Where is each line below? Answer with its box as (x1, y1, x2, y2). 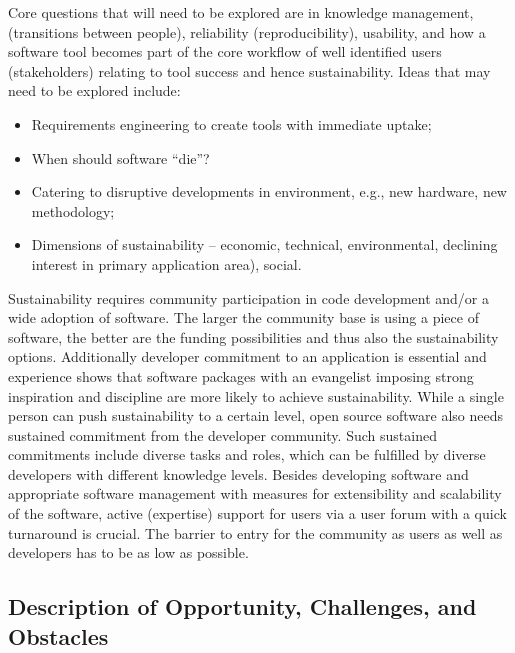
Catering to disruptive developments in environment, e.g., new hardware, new (31, 181, 507, 202)
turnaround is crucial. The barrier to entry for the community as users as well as (8, 522, 503, 543)
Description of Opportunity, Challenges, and (8, 591, 477, 622)
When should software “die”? (31, 147, 210, 168)
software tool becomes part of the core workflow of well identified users (8, 41, 442, 62)
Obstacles (8, 620, 109, 651)
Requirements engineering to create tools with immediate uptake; (31, 113, 432, 134)
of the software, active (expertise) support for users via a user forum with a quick (8, 503, 507, 524)
